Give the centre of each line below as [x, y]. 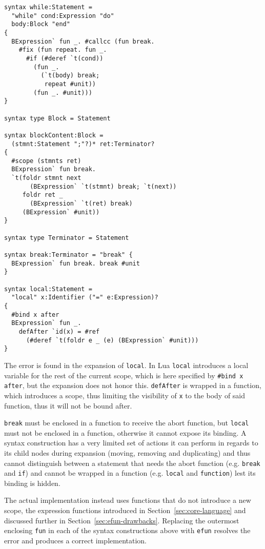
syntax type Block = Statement [57, 118]
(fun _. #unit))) [63, 93]
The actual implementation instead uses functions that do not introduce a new [128, 500]
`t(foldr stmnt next [46, 178]
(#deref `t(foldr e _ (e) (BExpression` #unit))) [112, 340]
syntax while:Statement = [48, 7]
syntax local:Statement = [48, 289]
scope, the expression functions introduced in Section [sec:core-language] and [125, 510]
